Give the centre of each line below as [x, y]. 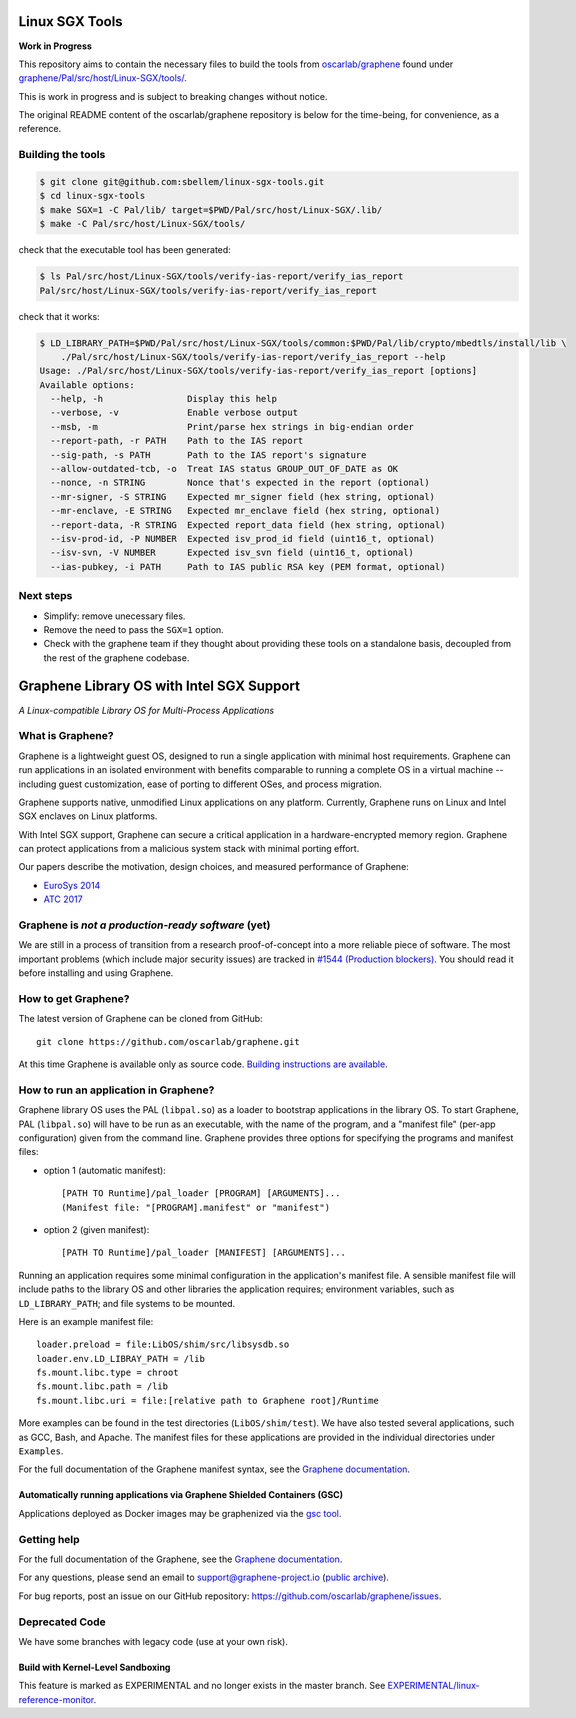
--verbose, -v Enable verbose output [174, 413]
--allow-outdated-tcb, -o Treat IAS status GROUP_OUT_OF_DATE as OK [224, 469]
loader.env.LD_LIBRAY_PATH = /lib [120, 1358]
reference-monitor [56, 1699]
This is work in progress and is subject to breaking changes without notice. [173, 96]
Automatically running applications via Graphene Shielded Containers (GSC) [181, 1495]
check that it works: [59, 316]
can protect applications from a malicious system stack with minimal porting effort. [189, 849]
